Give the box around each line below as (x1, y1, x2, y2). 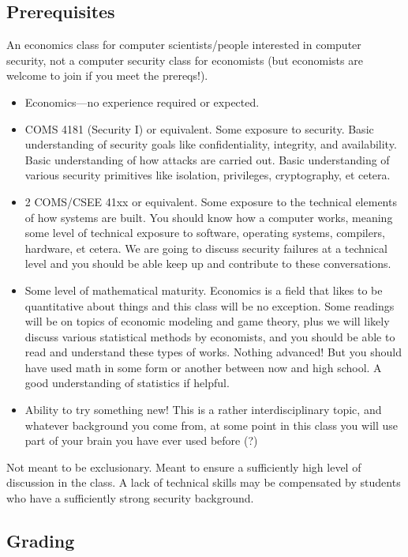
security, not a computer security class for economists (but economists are (6, 51, 363, 68)
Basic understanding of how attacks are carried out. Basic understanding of (24, 151, 390, 167)
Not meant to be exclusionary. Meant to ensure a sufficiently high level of (6, 458, 361, 475)
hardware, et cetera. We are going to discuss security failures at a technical (24, 239, 387, 256)
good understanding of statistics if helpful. (24, 374, 230, 391)
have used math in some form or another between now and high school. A (24, 359, 382, 375)
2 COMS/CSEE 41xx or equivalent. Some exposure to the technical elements (24, 193, 397, 209)
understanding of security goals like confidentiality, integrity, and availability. (24, 136, 397, 152)
